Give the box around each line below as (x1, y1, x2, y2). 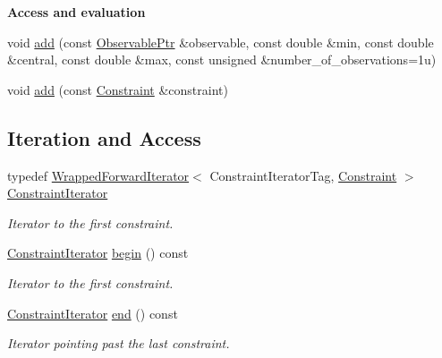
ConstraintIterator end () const (7, 303, 178, 322)
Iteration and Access (7, 124, 201, 151)
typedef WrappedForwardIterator (7, 166, 190, 184)
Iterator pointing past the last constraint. (7, 334, 230, 353)
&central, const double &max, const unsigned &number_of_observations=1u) (7, 50, 437, 69)
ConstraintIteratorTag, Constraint (209, 166, 397, 184)
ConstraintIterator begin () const (7, 243, 189, 262)
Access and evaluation (7, 3, 146, 21)
